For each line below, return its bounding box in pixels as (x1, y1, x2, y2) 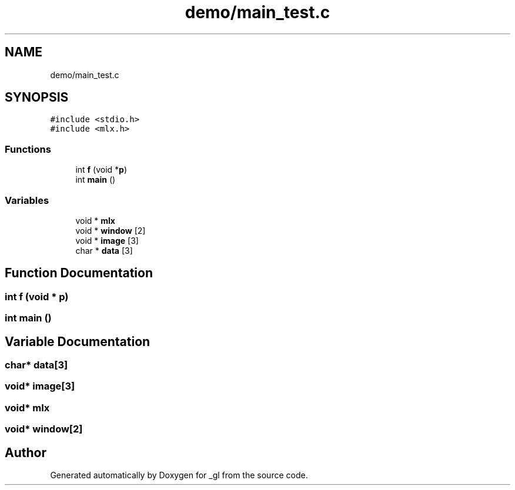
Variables (5, 194, 49, 206)
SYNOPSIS (5, 90, 69, 105)
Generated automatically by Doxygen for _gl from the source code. (50, 469, 308, 480)
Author (5, 445, 46, 460)
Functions (5, 143, 51, 155)
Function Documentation (5, 266, 153, 281)
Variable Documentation (5, 334, 151, 349)
